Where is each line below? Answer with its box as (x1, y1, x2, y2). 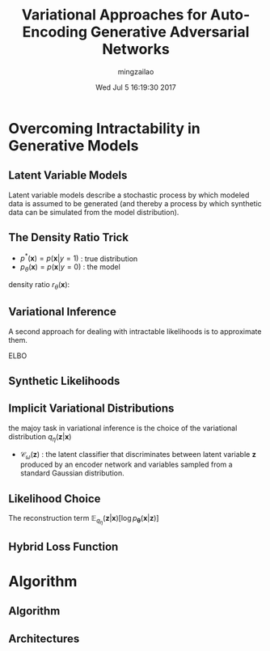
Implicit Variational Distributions (8, 402, 175, 416)
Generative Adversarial (90, 23, 250, 41)
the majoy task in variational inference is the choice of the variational (8, 423, 238, 433)
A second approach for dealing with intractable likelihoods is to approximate (8, 326, 262, 336)
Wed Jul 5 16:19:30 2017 (95, 82, 176, 92)
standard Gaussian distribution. (19, 468, 125, 478)
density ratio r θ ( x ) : (8, 280, 70, 291)
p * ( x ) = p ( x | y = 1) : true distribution (19, 252, 138, 264)
